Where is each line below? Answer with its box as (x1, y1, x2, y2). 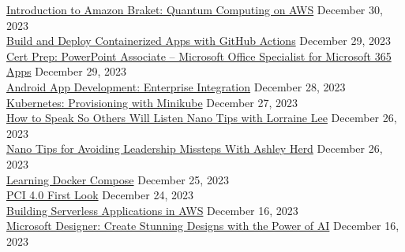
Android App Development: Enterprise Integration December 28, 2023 (6, 78, 346, 94)
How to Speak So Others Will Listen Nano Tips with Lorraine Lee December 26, (6, 109, 397, 126)
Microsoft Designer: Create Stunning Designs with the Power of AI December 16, (6, 217, 399, 234)
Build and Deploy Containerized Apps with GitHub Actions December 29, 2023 (6, 32, 392, 49)
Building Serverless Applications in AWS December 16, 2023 (6, 202, 298, 218)
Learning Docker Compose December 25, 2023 (6, 171, 229, 187)
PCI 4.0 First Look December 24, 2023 (6, 187, 193, 203)
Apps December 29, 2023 (6, 63, 126, 80)
